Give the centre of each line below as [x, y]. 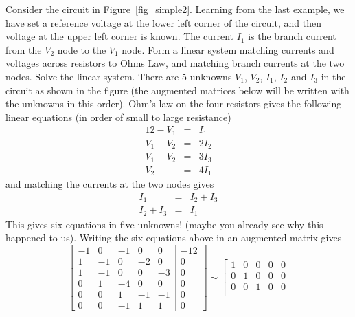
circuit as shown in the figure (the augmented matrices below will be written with [177, 90]
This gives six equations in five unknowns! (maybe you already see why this [164, 224]
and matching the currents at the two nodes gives [110, 184]
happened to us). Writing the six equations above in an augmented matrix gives [174, 238]
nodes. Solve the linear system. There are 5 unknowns [119, 76]
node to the [82, 49]
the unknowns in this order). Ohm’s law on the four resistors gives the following [174, 103]
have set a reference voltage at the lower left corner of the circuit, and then [163, 22]
